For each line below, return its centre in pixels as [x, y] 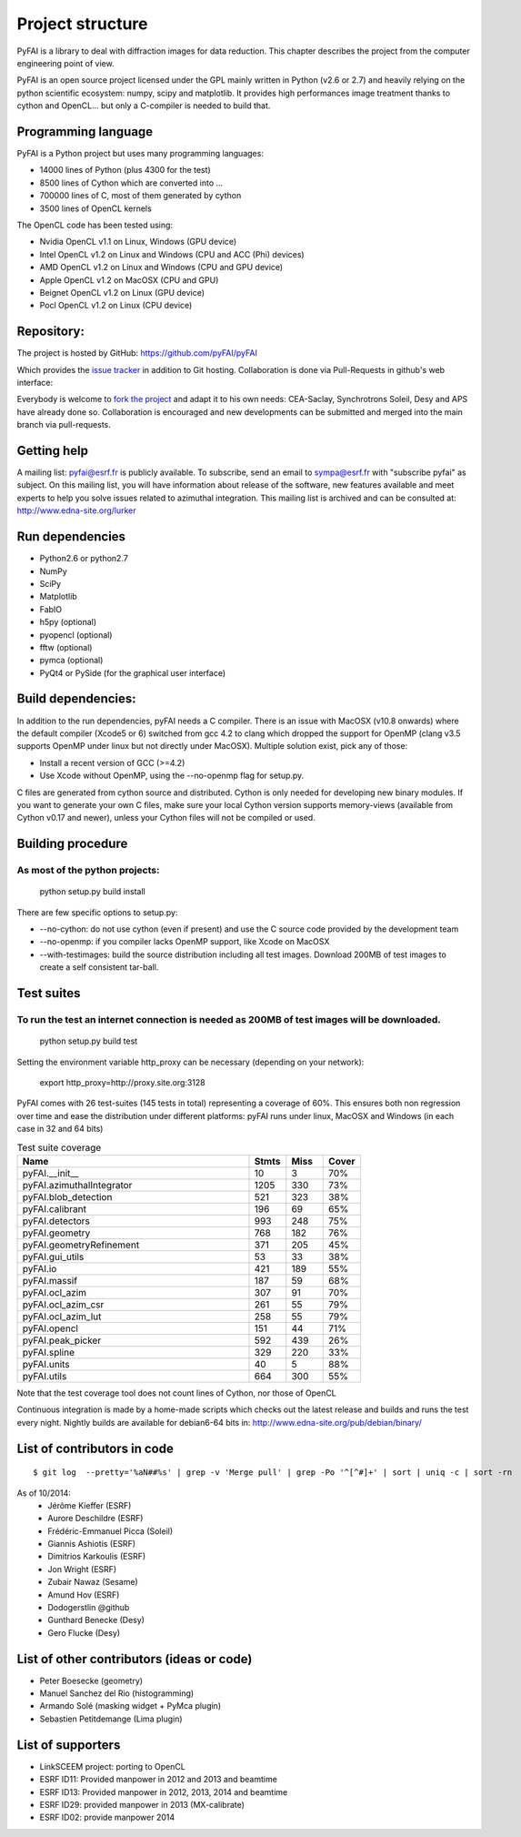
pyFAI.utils [45, 1376]
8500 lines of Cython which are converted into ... [131, 183]
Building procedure [72, 844]
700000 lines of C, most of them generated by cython [140, 196]
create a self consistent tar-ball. [99, 967]
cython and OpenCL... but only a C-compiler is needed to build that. [144, 106]
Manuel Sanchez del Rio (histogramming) [117, 1693]
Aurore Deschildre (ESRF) [95, 1519]
